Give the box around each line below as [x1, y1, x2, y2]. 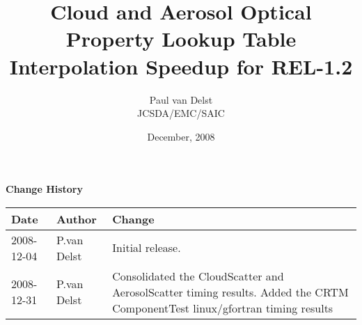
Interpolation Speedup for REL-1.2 [9, 51, 353, 80]
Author [56, 210, 97, 227]
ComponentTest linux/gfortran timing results [112, 299, 333, 316]
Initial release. [112, 239, 181, 256]
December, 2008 [147, 129, 215, 143]
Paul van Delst [149, 92, 213, 106]
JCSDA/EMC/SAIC [137, 106, 225, 120]
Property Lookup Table [65, 24, 297, 53]
